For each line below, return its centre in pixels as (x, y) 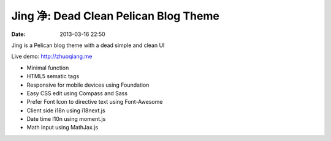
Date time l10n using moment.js (66, 119)
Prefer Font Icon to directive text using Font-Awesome (95, 102)
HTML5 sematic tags (53, 76)
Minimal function (48, 68)
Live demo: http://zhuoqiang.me (52, 56)
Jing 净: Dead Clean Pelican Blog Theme (116, 16)
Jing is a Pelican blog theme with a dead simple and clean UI (88, 45)
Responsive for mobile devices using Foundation (88, 85)
